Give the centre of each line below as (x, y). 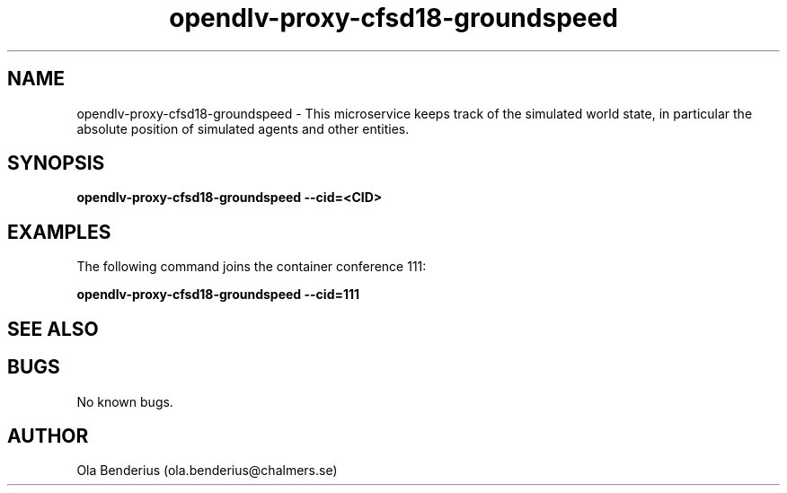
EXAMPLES (59, 232)
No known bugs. (125, 401)
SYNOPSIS (56, 163)
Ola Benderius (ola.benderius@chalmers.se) (207, 471)
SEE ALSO (53, 329)
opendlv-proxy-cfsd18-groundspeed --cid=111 (218, 295)
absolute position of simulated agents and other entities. (243, 128)
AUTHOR (48, 436)
